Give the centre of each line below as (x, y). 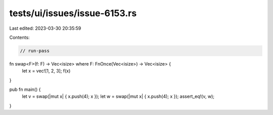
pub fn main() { (25, 90)
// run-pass (35, 51)
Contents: (19, 37)
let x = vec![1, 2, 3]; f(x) (46, 71)
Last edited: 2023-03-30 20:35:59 (45, 28)
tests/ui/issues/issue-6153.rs (73, 13)
